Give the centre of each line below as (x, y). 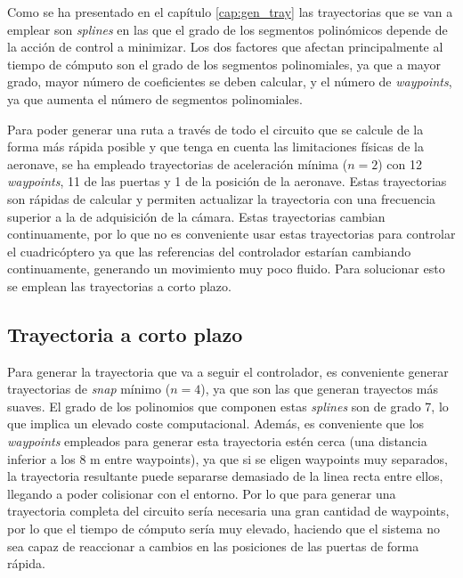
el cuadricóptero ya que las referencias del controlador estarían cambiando (209, 251)
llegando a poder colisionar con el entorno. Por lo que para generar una (202, 493)
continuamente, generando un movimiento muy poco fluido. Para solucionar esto (226, 269)
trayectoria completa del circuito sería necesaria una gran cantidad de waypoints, (228, 511)
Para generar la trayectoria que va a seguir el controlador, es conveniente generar (228, 371)
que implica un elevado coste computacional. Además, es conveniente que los (216, 423)
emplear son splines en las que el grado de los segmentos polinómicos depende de (227, 29)
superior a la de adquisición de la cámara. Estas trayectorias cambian (196, 216)
